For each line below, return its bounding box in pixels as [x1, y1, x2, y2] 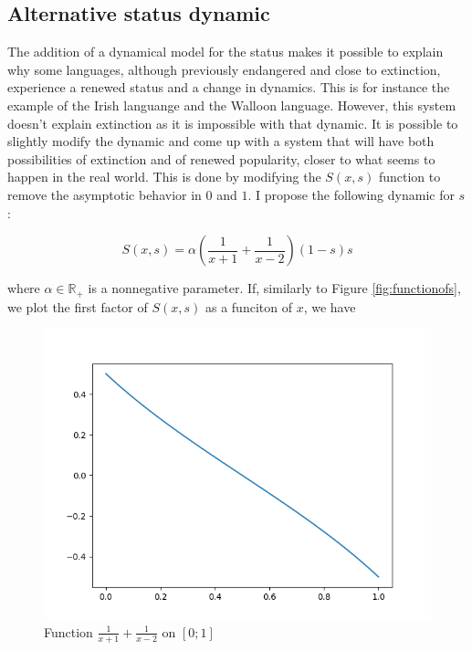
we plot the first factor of [7, 297, 148, 316]
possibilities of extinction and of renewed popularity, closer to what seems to [7, 149, 435, 168]
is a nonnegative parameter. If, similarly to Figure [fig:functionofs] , [88, 278, 461, 298]
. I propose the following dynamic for [247, 184, 455, 204]
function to [378, 167, 441, 186]
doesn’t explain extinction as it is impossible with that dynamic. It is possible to [7, 113, 458, 132]
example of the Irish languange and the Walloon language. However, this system [7, 95, 456, 114]
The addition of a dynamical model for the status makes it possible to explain [7, 42, 444, 61]
